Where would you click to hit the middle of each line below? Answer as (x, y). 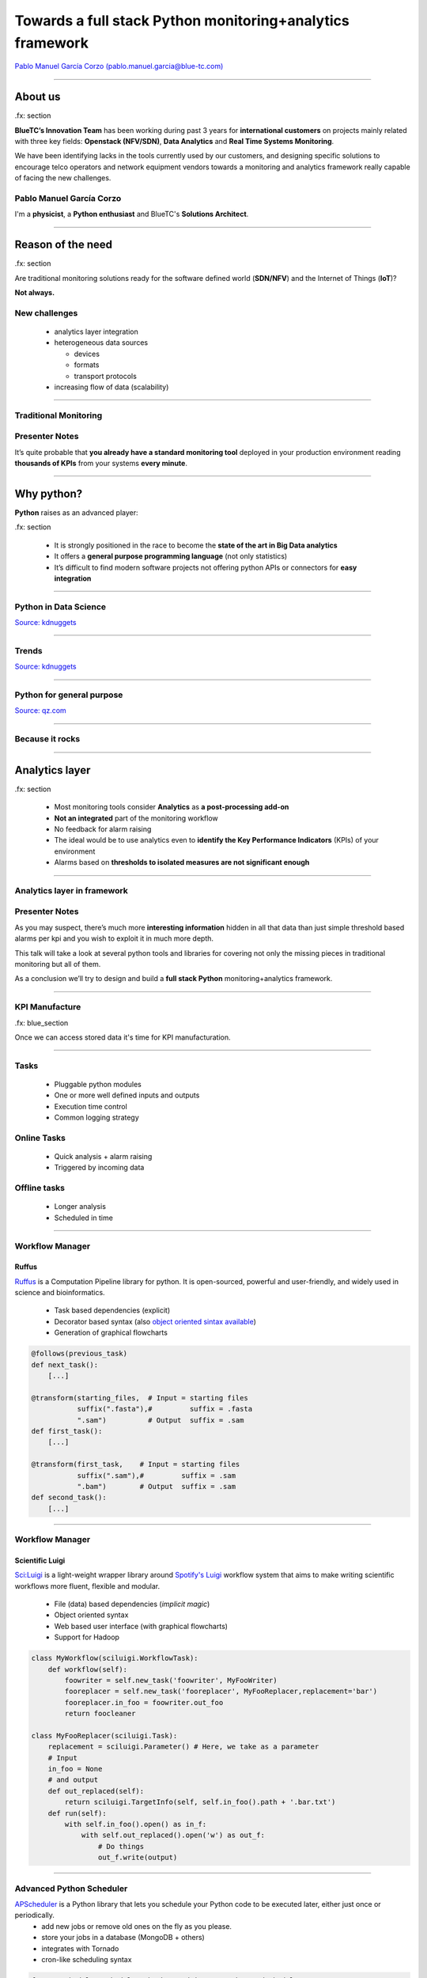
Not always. (35, 293)
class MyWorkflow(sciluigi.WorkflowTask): (115, 1658)
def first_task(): (67, 1431)
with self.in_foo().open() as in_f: (136, 1825)
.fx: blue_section (42, 1023)
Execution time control (91, 1106)
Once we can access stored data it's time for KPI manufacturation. (123, 1037)
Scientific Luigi (40, 1560)
